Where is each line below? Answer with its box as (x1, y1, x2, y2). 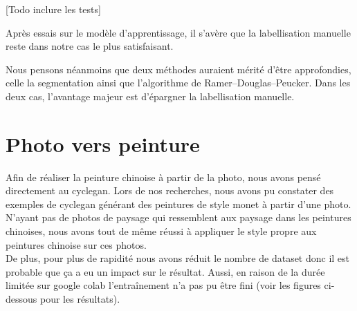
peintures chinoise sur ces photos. (6, 237, 147, 252)
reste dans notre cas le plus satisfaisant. (6, 39, 174, 53)
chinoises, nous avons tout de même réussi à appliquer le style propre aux (6, 224, 317, 238)
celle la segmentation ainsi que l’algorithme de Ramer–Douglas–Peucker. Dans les (6, 75, 351, 90)
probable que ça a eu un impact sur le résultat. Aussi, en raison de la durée (6, 264, 325, 279)
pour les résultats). (39, 292, 120, 306)
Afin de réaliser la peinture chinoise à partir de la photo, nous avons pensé (6, 169, 321, 184)
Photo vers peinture (6, 129, 200, 158)
